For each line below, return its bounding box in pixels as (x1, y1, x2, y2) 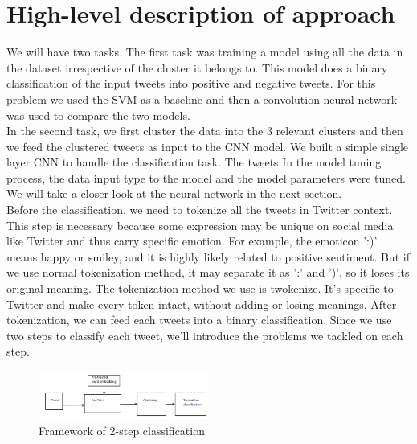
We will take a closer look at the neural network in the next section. (6, 185, 342, 202)
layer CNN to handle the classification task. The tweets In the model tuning (6, 154, 382, 171)
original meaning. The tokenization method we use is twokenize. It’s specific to (6, 280, 394, 297)
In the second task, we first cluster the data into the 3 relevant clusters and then (6, 122, 403, 139)
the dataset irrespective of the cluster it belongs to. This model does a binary (6, 59, 388, 76)
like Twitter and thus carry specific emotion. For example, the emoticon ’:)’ (6, 232, 378, 249)
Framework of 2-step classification (39, 421, 205, 438)
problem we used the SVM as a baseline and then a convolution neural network (6, 90, 398, 107)
